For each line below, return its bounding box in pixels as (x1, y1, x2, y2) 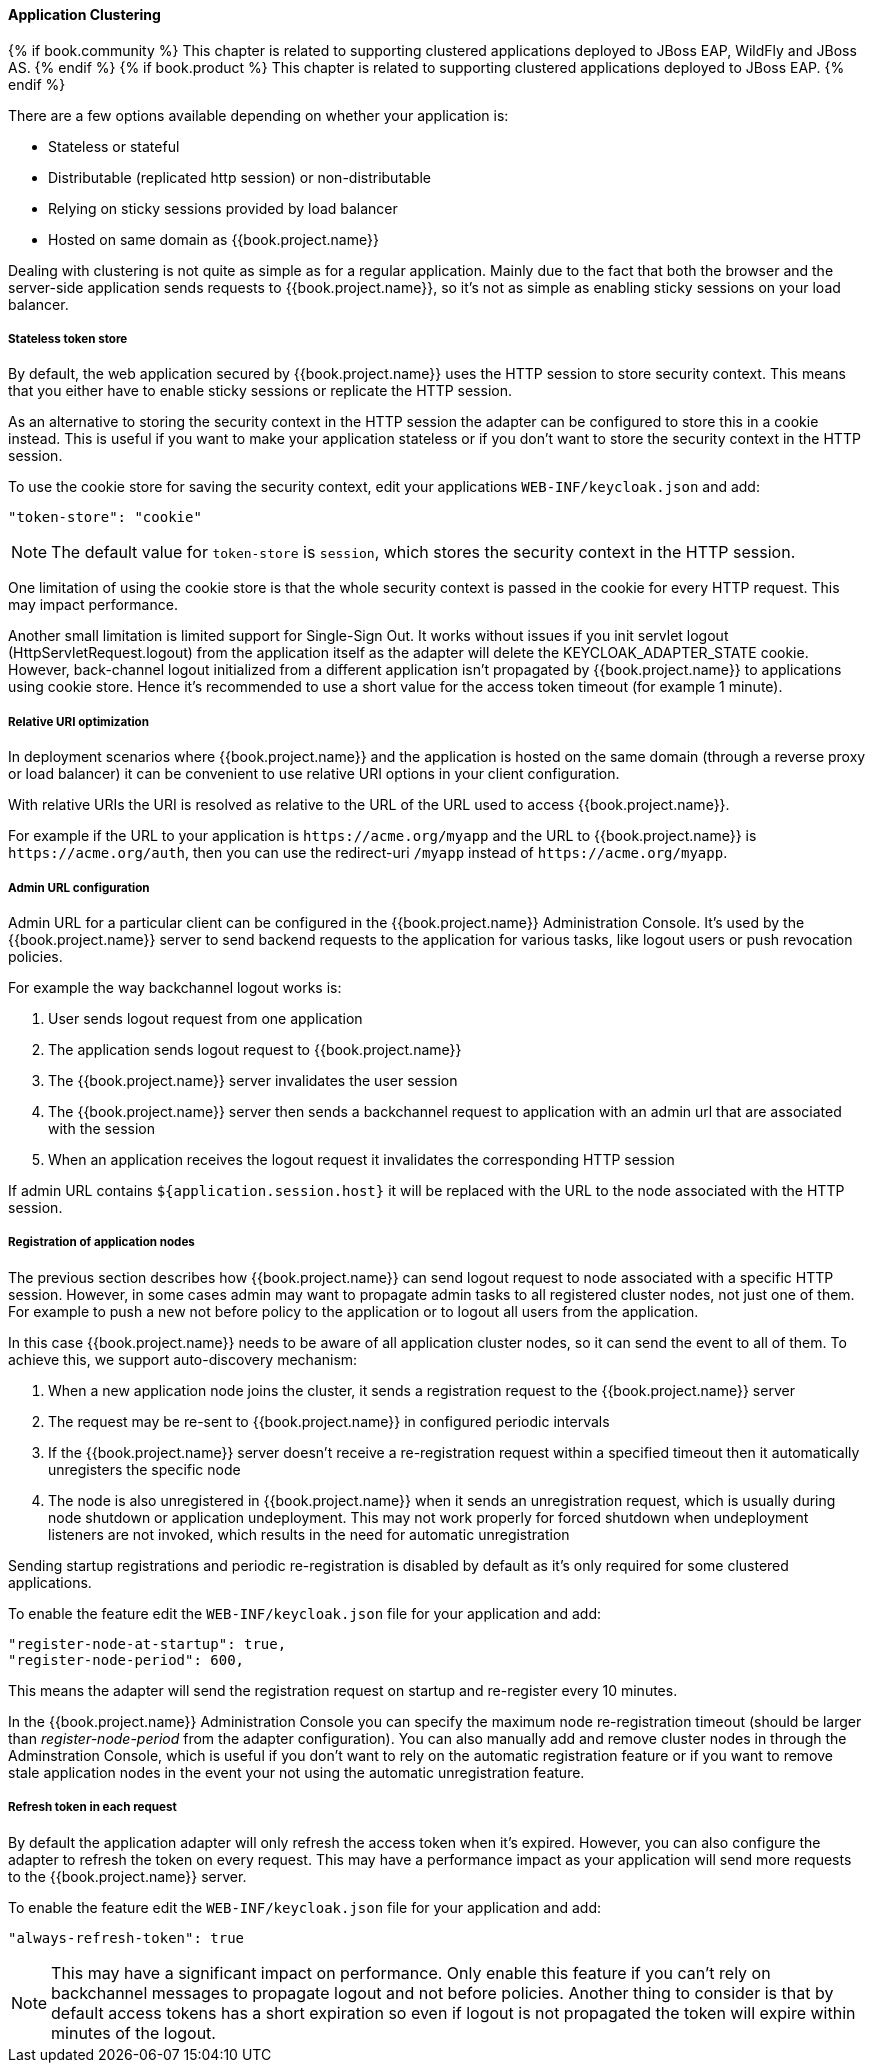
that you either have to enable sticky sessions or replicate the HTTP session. (8, 382, 512, 400)
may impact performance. (8, 596, 178, 614)
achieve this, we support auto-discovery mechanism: (8, 1350, 358, 1368)
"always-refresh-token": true (8, 1929, 245, 1946)
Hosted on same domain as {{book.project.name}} (48, 230, 379, 248)
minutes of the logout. (51, 2022, 216, 2043)
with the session (48, 1119, 155, 1137)
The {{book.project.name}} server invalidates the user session (48, 1071, 458, 1089)
